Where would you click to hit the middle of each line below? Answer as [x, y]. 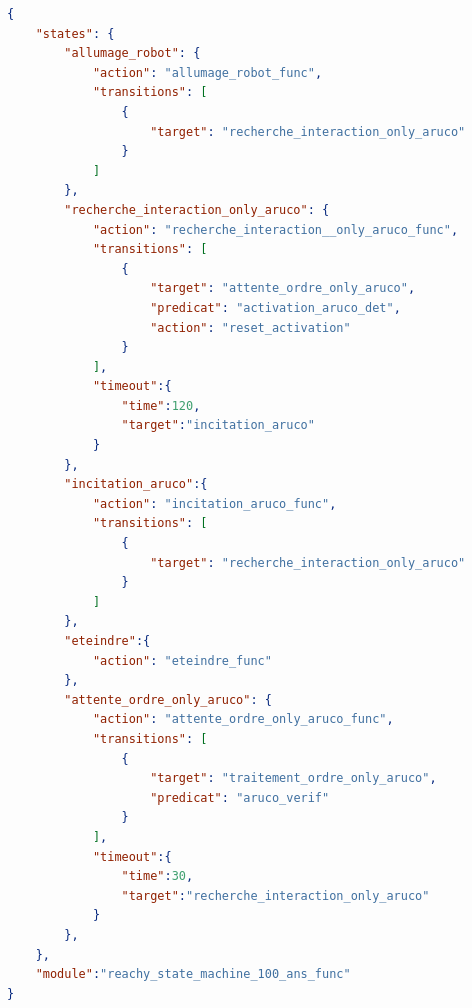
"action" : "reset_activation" [250, 327]
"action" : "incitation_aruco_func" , [214, 503]
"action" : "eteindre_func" [182, 660]
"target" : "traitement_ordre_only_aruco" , [293, 778]
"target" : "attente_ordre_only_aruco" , [283, 288]
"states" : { [75, 33]
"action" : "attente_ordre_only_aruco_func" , [243, 719]
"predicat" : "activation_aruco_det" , [275, 307]
